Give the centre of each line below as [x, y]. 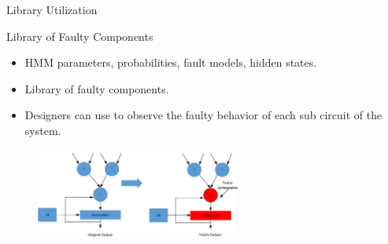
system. [43, 130]
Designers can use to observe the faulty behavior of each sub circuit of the [203, 115]
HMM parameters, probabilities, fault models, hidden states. [171, 62]
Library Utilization [52, 9]
